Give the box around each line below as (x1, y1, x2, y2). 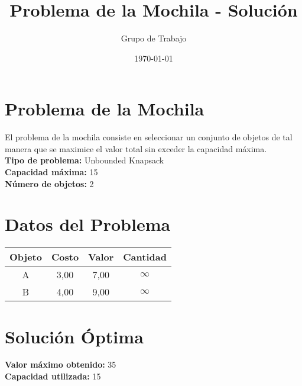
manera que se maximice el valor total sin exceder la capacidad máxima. (5, 142, 267, 155)
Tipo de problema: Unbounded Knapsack (5, 154, 164, 166)
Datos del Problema (5, 212, 171, 236)
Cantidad (123, 250, 167, 264)
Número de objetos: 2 (5, 177, 94, 189)
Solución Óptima (5, 324, 144, 348)
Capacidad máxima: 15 (5, 166, 98, 178)
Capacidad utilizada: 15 (5, 370, 101, 382)
